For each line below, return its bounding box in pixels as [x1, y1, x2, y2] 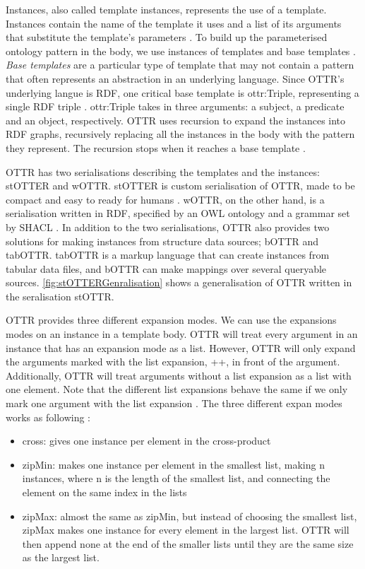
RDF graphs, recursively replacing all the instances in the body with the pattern [6, 127, 355, 141]
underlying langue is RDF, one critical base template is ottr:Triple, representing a [6, 85, 359, 100]
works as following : [6, 409, 90, 424]
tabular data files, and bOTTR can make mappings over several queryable [6, 261, 327, 276]
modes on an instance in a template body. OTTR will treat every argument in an [6, 327, 358, 341]
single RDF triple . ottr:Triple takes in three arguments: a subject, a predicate [6, 99, 345, 114]
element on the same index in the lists [22, 485, 187, 499]
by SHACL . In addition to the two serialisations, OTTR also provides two [6, 219, 330, 234]
